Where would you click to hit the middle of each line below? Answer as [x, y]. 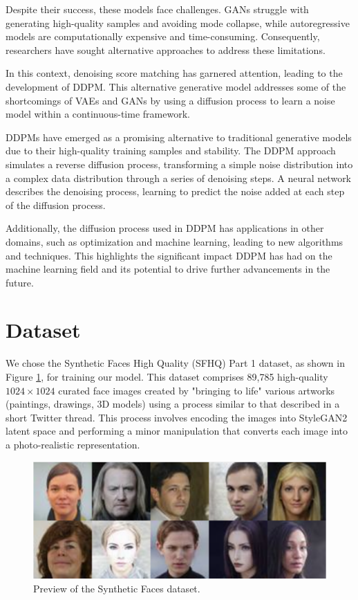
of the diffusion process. [56, 204]
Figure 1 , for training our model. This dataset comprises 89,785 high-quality [167, 376]
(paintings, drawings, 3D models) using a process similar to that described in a [173, 404]
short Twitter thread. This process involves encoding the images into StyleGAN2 [177, 417]
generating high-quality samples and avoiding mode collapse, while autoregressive [178, 22]
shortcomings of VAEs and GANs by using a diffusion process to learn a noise [170, 100]
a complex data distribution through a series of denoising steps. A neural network [179, 178]
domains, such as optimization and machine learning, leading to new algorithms [175, 241]
